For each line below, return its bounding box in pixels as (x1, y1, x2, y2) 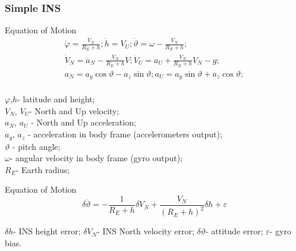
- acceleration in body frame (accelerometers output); (27, 128, 222, 140)
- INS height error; (13, 225, 81, 237)
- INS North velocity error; (97, 225, 194, 237)
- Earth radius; (15, 163, 70, 175)
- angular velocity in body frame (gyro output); (10, 152, 182, 164)
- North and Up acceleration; (31, 116, 136, 128)
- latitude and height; (17, 93, 95, 105)
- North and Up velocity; (29, 104, 119, 117)
